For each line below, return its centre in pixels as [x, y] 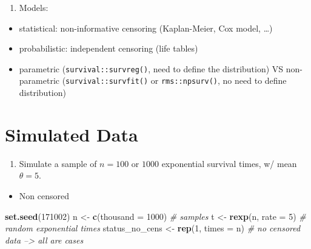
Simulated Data [72, 134]
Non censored [44, 196]
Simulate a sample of [58, 163]
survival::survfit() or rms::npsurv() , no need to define [176, 80]
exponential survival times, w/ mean [229, 163]
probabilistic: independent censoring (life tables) [109, 48]
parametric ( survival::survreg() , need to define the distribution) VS [151, 68]
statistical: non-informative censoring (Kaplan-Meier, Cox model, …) [146, 28]
